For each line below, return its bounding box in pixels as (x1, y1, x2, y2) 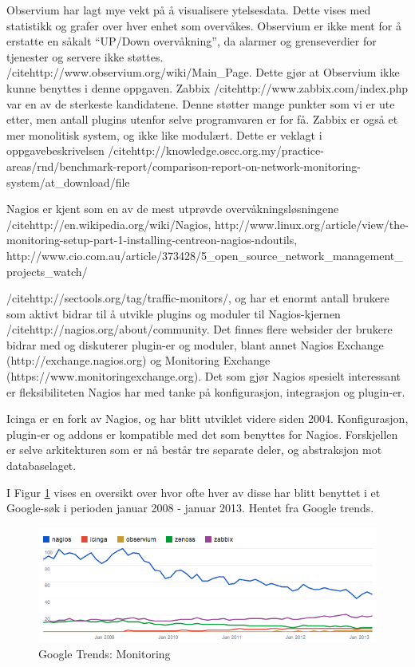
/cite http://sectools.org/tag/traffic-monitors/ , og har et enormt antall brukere (6, 290, 389, 306)
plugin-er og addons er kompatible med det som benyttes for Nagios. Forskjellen (6, 425, 398, 442)
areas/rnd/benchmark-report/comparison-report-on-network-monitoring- (6, 157, 361, 174)
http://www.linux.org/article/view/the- (215, 215, 409, 232)
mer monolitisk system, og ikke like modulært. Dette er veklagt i (6, 126, 322, 143)
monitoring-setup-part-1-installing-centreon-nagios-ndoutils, (6, 231, 298, 248)
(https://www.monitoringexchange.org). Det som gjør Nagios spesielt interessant (6, 368, 401, 385)
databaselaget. (6, 457, 77, 474)
